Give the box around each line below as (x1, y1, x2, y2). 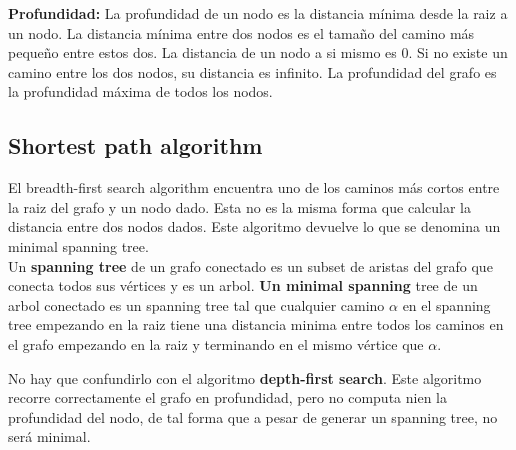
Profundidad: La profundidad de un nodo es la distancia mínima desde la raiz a (8, 3, 508, 23)
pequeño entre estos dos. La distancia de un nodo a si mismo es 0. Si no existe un (8, 42, 508, 63)
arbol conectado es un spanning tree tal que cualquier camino (8, 294, 385, 315)
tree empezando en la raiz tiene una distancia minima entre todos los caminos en (8, 314, 504, 335)
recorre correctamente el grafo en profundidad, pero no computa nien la (8, 387, 447, 408)
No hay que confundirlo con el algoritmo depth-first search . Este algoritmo (8, 367, 482, 388)
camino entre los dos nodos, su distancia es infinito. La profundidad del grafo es (8, 61, 497, 82)
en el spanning (402, 294, 491, 315)
